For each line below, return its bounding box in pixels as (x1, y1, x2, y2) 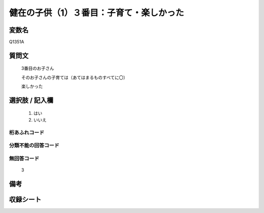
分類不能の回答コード (9, 142, 60, 149)
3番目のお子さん (21, 65, 54, 71)
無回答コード (9, 155, 40, 162)
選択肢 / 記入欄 (9, 96, 54, 105)
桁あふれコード (9, 129, 44, 136)
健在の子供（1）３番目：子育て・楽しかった (9, 7, 184, 18)
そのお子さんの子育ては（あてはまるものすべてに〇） (21, 74, 128, 80)
